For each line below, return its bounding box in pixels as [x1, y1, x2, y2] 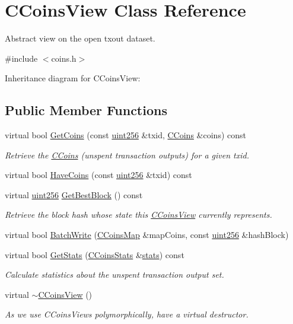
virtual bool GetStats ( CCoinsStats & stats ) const [5, 248, 184, 261]
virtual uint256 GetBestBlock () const [5, 188, 143, 201]
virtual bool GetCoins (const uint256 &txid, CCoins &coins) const [5, 129, 246, 141]
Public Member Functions [5, 101, 167, 119]
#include [5, 52, 38, 64]
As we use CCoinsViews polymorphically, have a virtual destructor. [5, 308, 249, 320]
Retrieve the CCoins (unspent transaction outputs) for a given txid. [5, 148, 249, 161]
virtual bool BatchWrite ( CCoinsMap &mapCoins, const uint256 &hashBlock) [5, 228, 289, 241]
